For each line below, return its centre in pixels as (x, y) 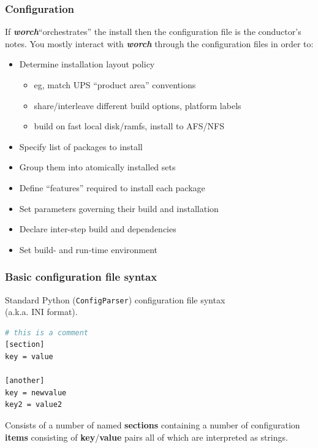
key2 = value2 (34, 405)
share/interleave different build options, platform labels (138, 105)
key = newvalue (36, 393)
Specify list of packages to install (81, 146)
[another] (25, 381)
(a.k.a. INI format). (41, 312)
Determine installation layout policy (87, 64)
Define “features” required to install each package (112, 187)
